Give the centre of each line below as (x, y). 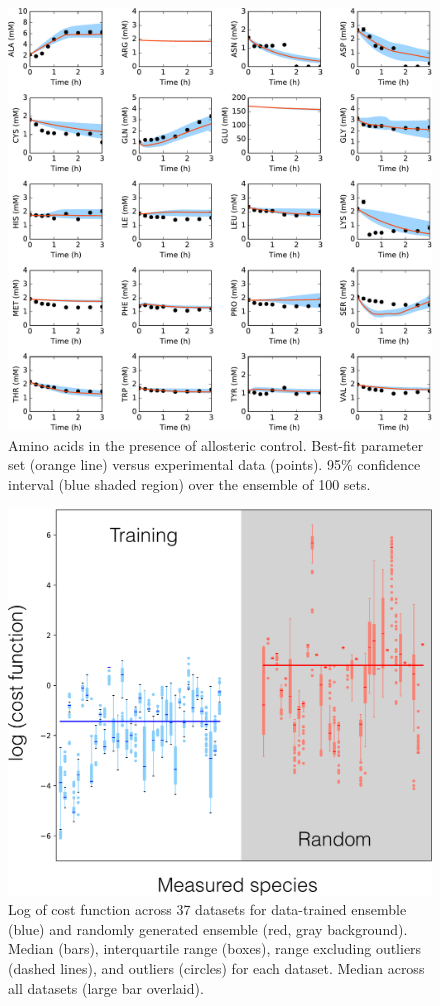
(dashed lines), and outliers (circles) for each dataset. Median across (216, 968)
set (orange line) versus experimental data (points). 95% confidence (214, 464)
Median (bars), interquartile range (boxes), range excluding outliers (215, 948)
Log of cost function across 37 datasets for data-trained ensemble (207, 909)
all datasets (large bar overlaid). (106, 987)
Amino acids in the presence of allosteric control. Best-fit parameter (216, 444)
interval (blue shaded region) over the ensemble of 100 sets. (189, 483)
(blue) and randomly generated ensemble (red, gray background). (208, 928)
